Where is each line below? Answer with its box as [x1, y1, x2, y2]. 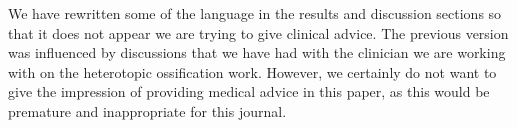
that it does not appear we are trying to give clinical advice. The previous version [8, 22, 509, 43]
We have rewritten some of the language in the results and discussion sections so [8, 3, 502, 23]
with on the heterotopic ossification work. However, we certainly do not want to [8, 61, 497, 82]
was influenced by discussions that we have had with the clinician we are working [8, 42, 506, 63]
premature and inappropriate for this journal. [8, 100, 287, 121]
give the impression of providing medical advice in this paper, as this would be [8, 81, 490, 102]
